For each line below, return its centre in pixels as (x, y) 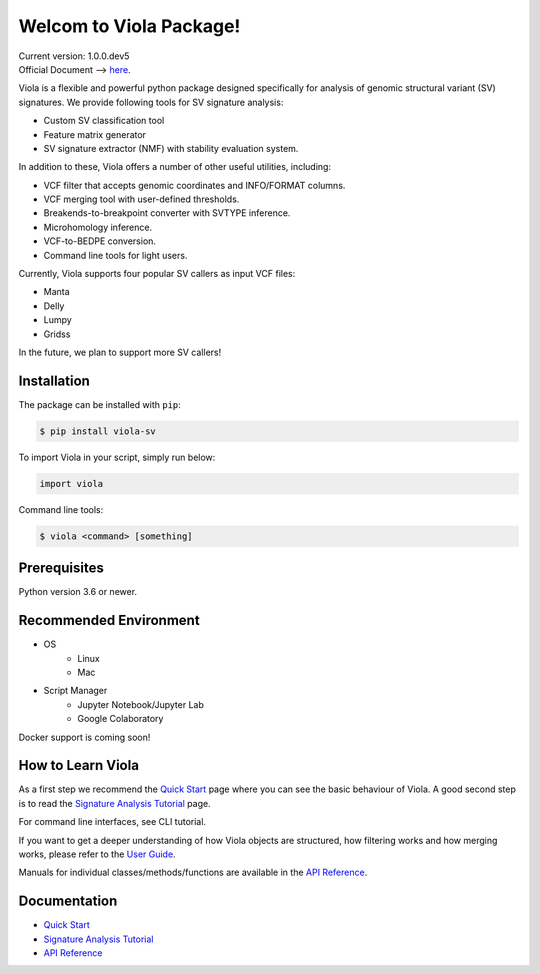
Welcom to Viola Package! (129, 26)
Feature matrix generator (95, 134)
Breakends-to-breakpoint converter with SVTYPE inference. (167, 213)
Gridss (57, 334)
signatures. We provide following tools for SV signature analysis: (151, 102)
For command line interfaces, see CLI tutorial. (112, 822)
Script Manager (75, 691)
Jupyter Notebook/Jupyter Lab (141, 704)
